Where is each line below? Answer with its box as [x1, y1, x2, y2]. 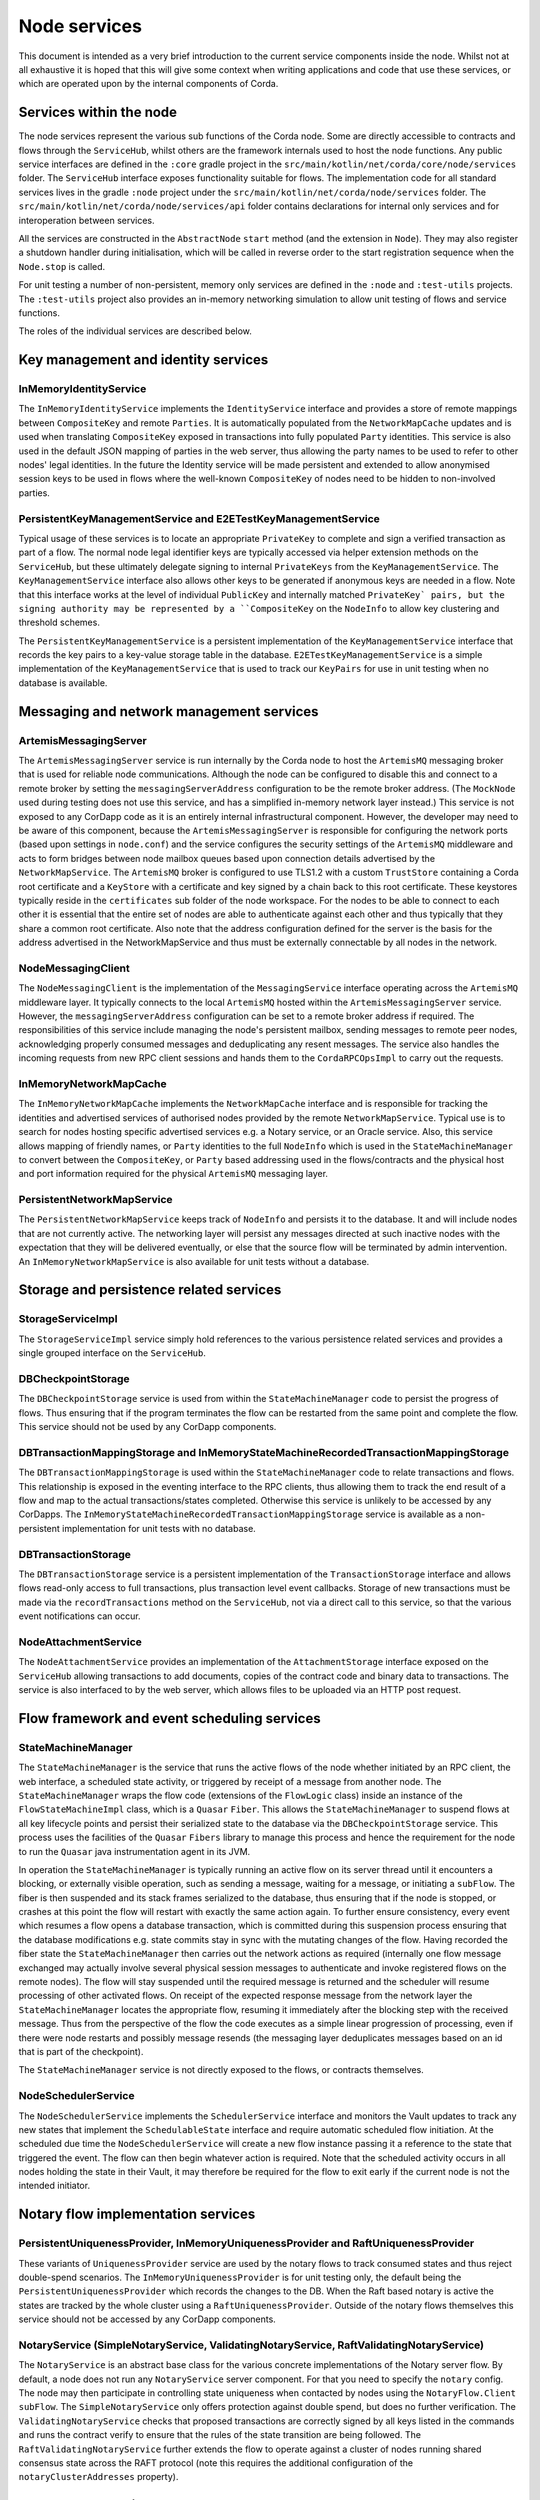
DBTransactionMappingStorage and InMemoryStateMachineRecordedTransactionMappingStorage [18, 1445, 510, 1459]
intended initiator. [18, 2180, 90, 2192]
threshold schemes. [18, 616, 100, 629]
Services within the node [18, 104, 178, 121]
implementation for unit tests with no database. [61, 1522, 257, 1534]
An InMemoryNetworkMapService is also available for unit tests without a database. [18, 1255, 370, 1267]
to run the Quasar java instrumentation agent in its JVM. [18, 1845, 251, 1857]
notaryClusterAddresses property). [18, 2471, 179, 2483]
